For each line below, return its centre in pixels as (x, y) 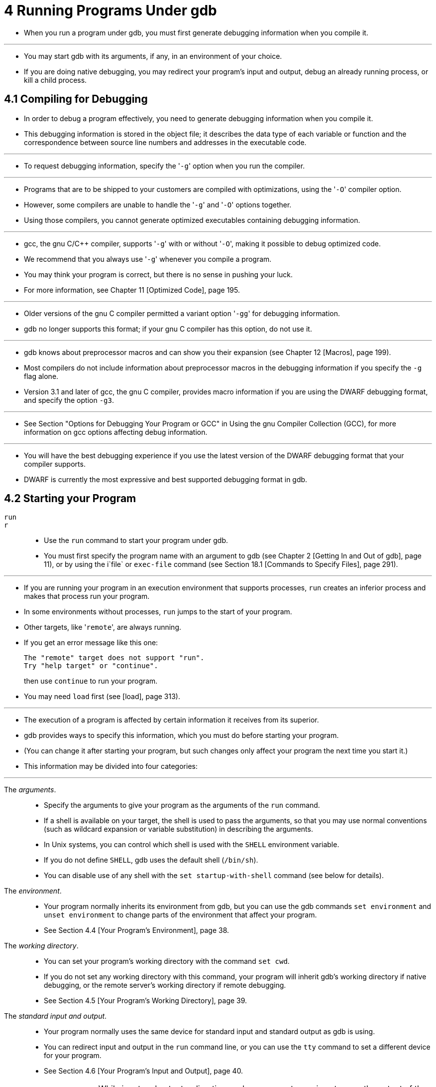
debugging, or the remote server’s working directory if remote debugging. (165, 985)
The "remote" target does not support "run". (114, 658)
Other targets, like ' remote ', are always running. (103, 627)
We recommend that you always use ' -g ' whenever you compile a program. (148, 259)
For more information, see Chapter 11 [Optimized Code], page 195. (132, 290)
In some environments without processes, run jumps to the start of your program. (158, 612)
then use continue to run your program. (91, 681)
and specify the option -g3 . (69, 400)
